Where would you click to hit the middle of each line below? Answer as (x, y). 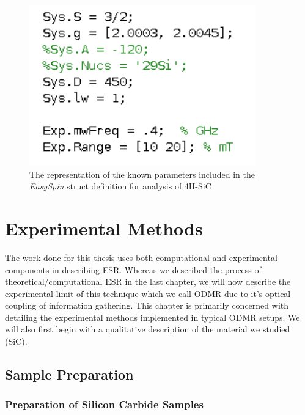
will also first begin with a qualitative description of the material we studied (148, 329)
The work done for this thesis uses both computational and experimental (141, 257)
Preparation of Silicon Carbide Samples (104, 404)
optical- (279, 293)
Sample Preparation (69, 374)
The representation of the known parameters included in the (142, 174)
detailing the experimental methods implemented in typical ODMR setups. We (152, 317)
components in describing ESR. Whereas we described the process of (133, 269)
